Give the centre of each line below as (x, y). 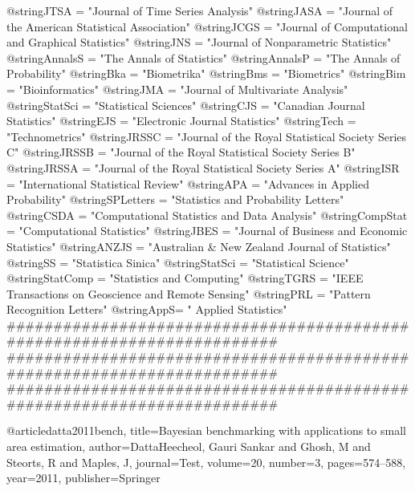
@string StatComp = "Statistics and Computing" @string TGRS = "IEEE (185, 278)
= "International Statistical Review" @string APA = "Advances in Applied (188, 183)
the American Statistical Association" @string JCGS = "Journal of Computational (207, 26)
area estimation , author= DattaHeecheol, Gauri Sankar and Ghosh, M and (189, 446)
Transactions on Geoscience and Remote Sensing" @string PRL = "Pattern (189, 293)
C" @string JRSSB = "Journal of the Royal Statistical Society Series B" (181, 152)
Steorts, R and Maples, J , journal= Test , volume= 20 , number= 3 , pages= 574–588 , (206, 462)
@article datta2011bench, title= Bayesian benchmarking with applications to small (206, 430)
